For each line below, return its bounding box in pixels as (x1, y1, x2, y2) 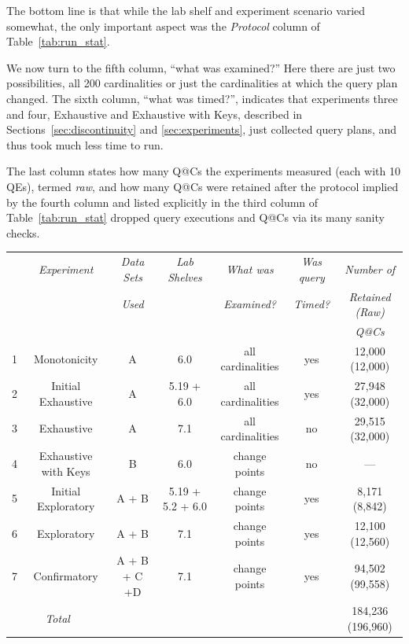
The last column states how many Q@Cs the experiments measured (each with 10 (6, 163, 400, 179)
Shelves (168, 268, 202, 285)
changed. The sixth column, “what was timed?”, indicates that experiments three (6, 90, 398, 106)
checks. (6, 224, 40, 241)
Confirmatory (33, 568, 98, 583)
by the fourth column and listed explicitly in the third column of (6, 193, 319, 210)
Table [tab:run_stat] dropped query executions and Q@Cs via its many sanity (6, 209, 385, 226)
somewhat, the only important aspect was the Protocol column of (6, 17, 320, 34)
